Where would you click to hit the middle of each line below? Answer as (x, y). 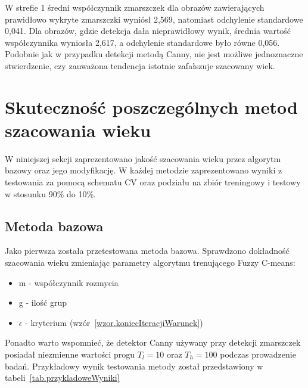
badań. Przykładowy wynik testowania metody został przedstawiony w (134, 366)
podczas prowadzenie (258, 354)
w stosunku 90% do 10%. (50, 193)
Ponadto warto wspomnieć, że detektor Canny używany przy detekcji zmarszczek (153, 342)
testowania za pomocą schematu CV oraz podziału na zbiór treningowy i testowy (153, 182)
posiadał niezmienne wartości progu (70, 354)
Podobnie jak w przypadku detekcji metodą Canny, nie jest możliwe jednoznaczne (154, 54)
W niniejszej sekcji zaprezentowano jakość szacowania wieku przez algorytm (143, 158)
